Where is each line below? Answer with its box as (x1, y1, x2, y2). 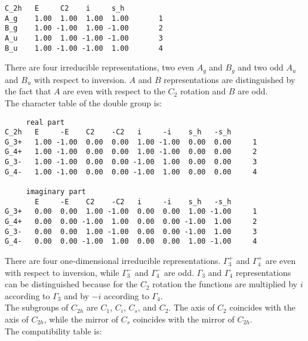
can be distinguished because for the (5, 278, 138, 290)
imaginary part (26, 188, 87, 196)
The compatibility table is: (5, 324, 102, 337)
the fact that (5, 85, 51, 97)
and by (64, 289, 90, 302)
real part (26, 118, 65, 127)
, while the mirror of (44, 313, 118, 325)
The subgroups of (5, 301, 69, 314)
